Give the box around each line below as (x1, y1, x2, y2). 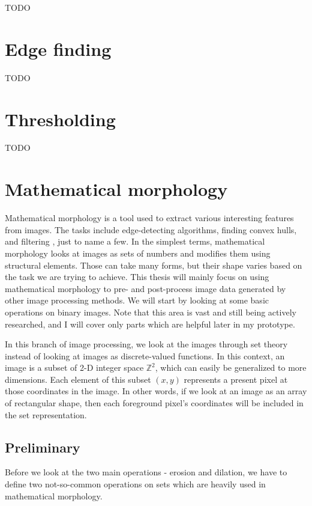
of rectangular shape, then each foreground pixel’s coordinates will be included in (5, 397, 304, 409)
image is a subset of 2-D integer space (5, 361, 144, 374)
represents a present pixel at (184, 373, 288, 385)
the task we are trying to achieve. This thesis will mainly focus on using (5, 270, 269, 283)
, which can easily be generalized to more (155, 361, 307, 374)
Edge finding (5, 36, 112, 61)
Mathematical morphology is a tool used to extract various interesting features (5, 212, 294, 224)
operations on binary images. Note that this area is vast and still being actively (5, 305, 296, 318)
